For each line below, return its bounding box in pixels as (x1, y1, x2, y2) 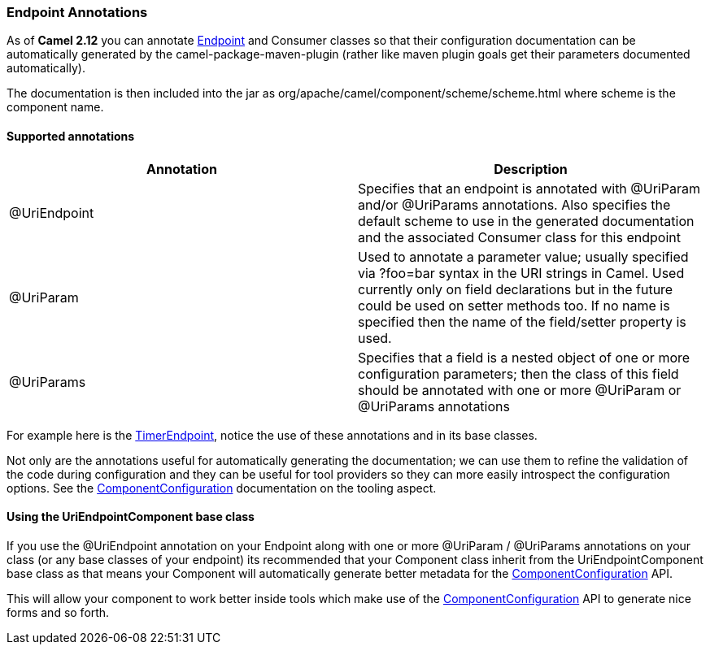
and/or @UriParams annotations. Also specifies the (358, 196, 671, 213)
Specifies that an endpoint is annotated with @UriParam (358, 180, 700, 197)
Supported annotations (7, 128, 135, 143)
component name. (7, 100, 104, 115)
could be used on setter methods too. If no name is (358, 297, 670, 314)
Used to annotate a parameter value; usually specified (358, 248, 689, 265)
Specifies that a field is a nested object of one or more (358, 349, 690, 366)
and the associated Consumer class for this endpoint (358, 228, 681, 245)
